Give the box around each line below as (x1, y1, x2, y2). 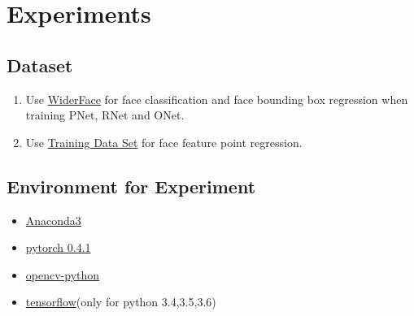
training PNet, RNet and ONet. (25, 106, 185, 123)
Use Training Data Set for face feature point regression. (25, 133, 303, 150)
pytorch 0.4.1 (25, 239, 91, 256)
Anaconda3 (25, 211, 81, 228)
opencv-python (25, 266, 100, 283)
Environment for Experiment (7, 173, 256, 198)
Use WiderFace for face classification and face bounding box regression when (25, 90, 408, 107)
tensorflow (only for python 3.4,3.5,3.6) (25, 293, 216, 310)
